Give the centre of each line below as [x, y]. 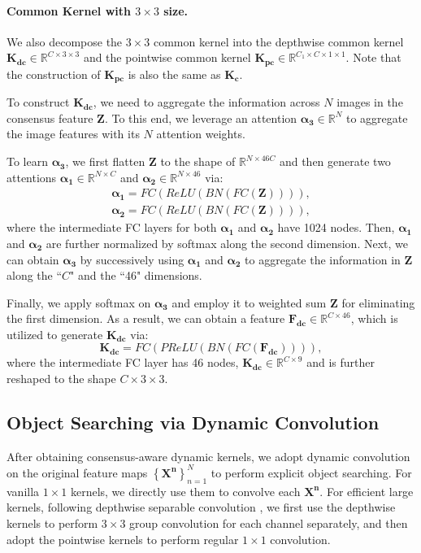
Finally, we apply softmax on [79, 302]
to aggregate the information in [323, 259]
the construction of [54, 74]
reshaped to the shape [61, 379]
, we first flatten [105, 161]
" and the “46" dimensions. [136, 275]
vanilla [23, 491]
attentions [32, 177]
